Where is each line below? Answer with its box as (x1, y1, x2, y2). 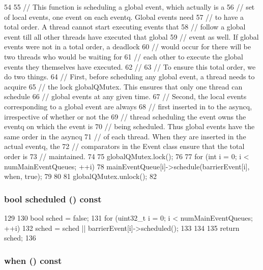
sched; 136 (4, 232, 36, 243)
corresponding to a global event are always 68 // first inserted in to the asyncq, (4, 101, 252, 111)
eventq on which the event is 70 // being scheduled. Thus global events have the (4, 121, 255, 132)
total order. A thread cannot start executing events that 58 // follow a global (4, 21, 246, 32)
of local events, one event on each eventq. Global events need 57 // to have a (4, 11, 244, 22)
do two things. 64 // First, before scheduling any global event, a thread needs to (4, 71, 255, 82)
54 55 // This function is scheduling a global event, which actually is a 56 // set (4, 2, 255, 12)
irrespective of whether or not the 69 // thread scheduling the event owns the (4, 111, 246, 122)
